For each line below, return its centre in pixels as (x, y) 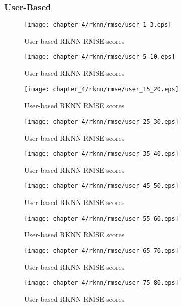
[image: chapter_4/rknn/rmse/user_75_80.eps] (102, 283)
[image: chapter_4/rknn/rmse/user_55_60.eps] (102, 218)
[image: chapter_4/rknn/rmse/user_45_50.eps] (102, 186)
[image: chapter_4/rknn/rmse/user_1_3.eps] (98, 25)
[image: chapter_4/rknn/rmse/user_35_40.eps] (102, 154)
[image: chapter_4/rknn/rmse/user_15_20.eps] (102, 89)
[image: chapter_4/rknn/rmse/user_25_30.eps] (102, 121)
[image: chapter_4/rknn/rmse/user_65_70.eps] (102, 250)
